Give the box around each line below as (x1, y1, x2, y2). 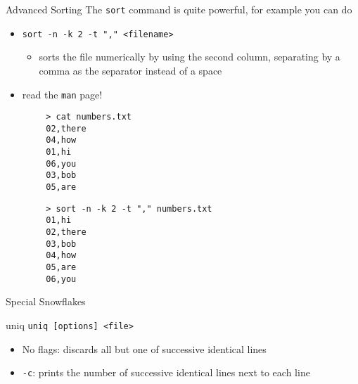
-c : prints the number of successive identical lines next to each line (22, 365, 310, 380)
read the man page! (22, 87, 103, 101)
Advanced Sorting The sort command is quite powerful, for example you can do (6, 2, 352, 16)
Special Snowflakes (6, 294, 86, 309)
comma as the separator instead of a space (39, 63, 222, 77)
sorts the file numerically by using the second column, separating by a (39, 49, 340, 64)
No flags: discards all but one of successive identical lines (22, 341, 267, 356)
